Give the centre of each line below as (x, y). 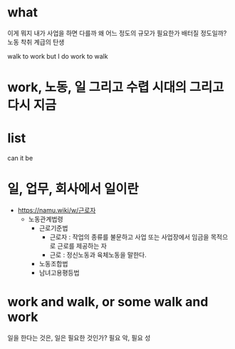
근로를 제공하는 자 (82, 246)
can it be (20, 158)
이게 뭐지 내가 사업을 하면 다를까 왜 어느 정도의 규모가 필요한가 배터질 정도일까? (117, 33)
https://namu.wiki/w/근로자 (57, 210)
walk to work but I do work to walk (58, 56)
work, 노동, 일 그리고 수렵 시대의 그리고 (116, 87)
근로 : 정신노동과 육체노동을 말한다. (98, 255)
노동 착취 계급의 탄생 (36, 42)
